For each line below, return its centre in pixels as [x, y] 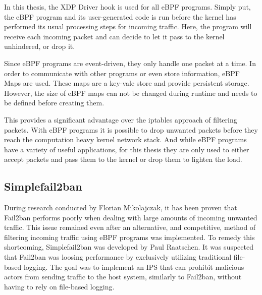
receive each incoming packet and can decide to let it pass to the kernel [114, 36]
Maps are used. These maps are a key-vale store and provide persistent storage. [127, 83]
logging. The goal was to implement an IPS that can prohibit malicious [134, 267]
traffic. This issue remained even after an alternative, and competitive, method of [130, 227]
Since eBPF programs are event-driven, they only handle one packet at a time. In [130, 63]
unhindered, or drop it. [40, 46]
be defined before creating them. [54, 103]
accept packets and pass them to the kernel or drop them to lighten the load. [123, 159]
